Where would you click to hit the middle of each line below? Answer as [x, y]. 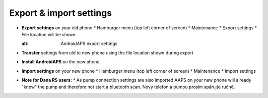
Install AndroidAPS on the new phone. [61, 62]
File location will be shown [49, 34]
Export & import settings [61, 13]
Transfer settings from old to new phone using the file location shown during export [107, 52]
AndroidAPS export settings [89, 44]
